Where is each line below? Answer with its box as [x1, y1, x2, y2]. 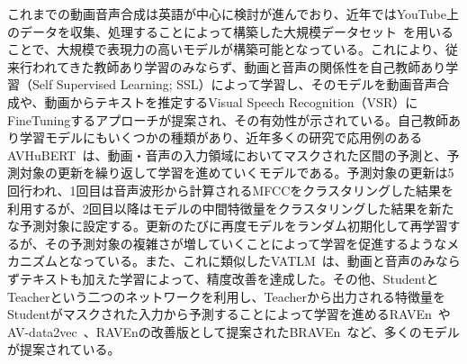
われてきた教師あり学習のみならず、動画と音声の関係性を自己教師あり [31, 57, 446, 76]
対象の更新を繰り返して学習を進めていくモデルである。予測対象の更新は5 [19, 163, 454, 182]
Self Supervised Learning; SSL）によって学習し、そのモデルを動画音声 [31, 75, 437, 94]
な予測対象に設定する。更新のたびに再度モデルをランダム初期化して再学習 [7, 216, 448, 235]
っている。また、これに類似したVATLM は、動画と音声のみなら [82, 251, 461, 270]
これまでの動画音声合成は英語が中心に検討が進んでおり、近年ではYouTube [7, 5, 446, 23]
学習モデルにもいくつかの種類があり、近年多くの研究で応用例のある [19, 128, 423, 147]
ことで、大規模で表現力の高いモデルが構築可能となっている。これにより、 [7, 40, 446, 59]
